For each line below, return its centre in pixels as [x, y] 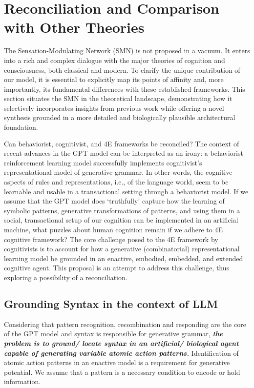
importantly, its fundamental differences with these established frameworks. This [125, 89]
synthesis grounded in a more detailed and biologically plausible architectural [120, 117]
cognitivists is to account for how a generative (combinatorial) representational [122, 249]
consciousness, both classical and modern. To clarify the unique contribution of [122, 70]
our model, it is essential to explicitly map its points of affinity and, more [114, 79]
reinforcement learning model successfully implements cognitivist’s [103, 162]
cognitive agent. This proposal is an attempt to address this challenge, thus [117, 268]
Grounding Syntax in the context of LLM [111, 303]
